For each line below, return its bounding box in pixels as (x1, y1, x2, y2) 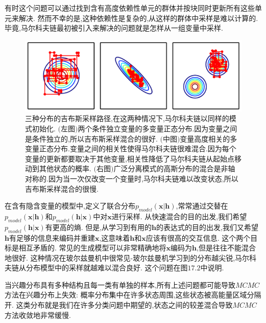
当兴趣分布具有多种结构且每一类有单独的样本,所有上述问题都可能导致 (5, 279, 235, 290)
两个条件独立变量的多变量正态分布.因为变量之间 (78, 123, 237, 133)
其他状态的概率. (39, 163, 91, 174)
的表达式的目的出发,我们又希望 (156, 221, 258, 232)
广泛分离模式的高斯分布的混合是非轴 (113, 163, 235, 174)
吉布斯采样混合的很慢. (25, 183, 99, 194)
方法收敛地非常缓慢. (5, 309, 71, 320)
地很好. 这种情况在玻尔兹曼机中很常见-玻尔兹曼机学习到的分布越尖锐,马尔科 (5, 252, 257, 263)
